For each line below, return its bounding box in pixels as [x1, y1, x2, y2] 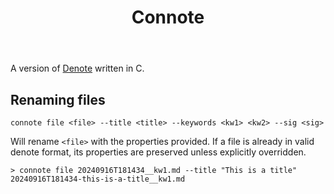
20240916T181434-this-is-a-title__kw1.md [10, 174, 186, 184]
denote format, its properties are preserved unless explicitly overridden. [10, 146, 307, 158]
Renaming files [10, 91, 106, 108]
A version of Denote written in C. [10, 62, 145, 75]
